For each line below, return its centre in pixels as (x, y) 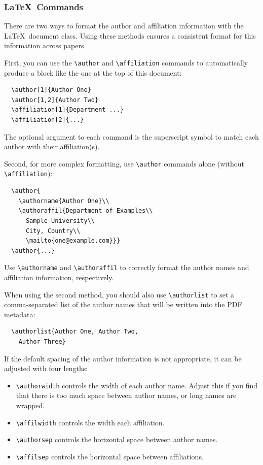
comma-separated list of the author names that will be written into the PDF (123, 304)
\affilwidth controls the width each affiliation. (90, 422)
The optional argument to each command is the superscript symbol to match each (131, 136)
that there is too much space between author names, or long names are (126, 395)
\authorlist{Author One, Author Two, (75, 332)
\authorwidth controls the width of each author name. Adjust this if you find (137, 385)
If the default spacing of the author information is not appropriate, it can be (123, 358)
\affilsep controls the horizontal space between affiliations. (110, 456)
